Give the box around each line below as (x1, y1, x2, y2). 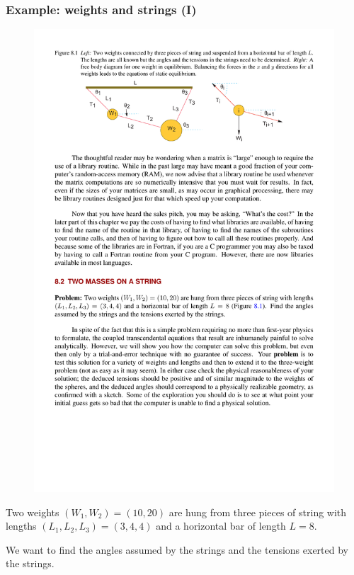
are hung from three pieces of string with (169, 504, 347, 519)
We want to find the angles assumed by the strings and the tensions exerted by (6, 542, 348, 557)
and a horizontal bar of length (156, 518, 286, 533)
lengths (6, 518, 37, 533)
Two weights (6, 504, 59, 519)
